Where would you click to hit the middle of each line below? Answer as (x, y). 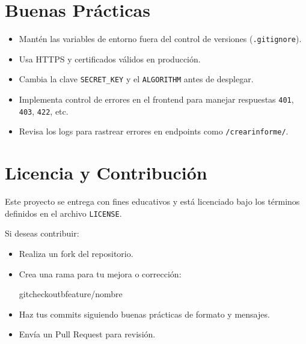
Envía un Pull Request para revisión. (87, 334)
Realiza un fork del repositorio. (76, 253)
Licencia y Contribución (106, 173)
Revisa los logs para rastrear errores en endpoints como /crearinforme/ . (154, 131)
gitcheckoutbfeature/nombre (71, 294)
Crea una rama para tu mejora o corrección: (100, 273)
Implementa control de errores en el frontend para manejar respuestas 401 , (156, 99)
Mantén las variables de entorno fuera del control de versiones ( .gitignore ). (160, 39)
